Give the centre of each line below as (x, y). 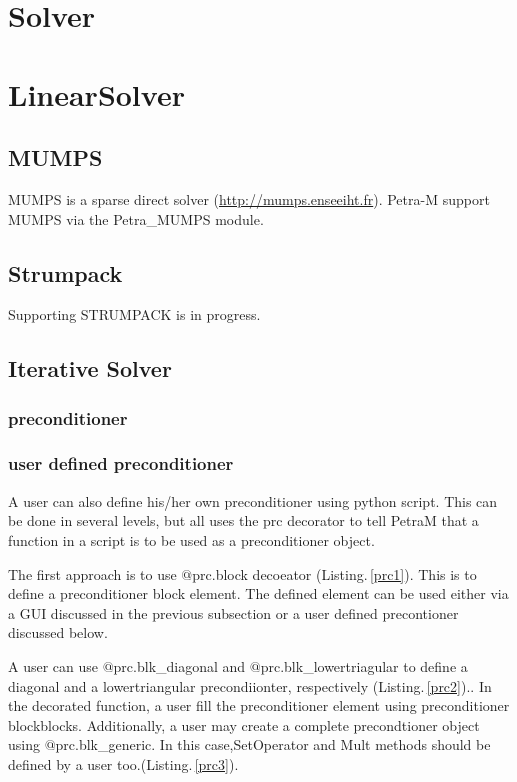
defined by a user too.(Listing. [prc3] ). (123, 763)
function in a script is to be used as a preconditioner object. (191, 539)
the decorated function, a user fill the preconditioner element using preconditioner (259, 705)
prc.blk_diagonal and (179, 665)
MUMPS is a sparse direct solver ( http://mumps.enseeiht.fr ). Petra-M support (249, 198)
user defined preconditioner (121, 463)
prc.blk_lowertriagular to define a (364, 665)
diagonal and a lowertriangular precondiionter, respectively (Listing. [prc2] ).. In (250, 685)
